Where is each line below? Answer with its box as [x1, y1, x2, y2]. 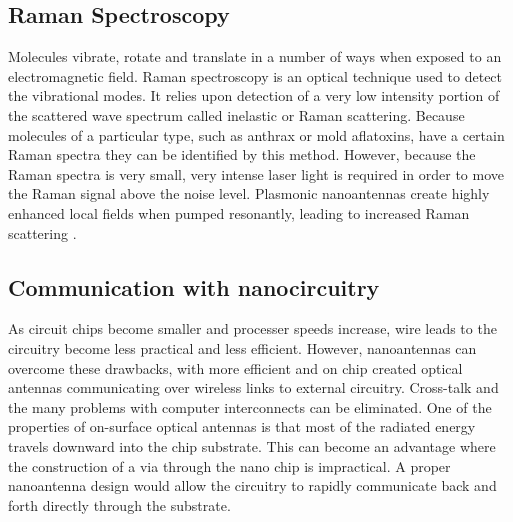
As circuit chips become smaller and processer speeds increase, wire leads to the [8, 318, 497, 339]
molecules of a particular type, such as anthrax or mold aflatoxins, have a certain [8, 124, 505, 145]
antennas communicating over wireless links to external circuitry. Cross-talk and [8, 377, 499, 398]
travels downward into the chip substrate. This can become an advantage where [8, 435, 496, 456]
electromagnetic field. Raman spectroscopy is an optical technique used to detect [8, 65, 503, 86]
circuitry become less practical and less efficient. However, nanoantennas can [8, 337, 477, 358]
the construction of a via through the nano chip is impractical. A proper [8, 455, 451, 476]
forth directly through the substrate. [8, 494, 231, 515]
